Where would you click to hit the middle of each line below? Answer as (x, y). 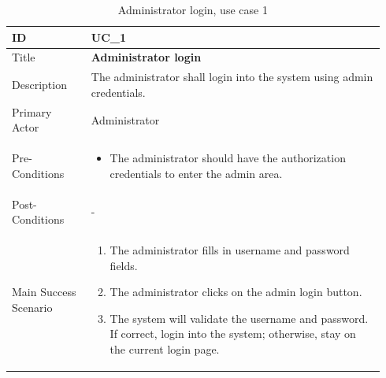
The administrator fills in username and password (230, 250)
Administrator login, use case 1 (193, 9)
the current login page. (165, 349)
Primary (32, 111)
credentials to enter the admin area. (196, 173)
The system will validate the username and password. (239, 318)
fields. (124, 265)
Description (39, 85)
